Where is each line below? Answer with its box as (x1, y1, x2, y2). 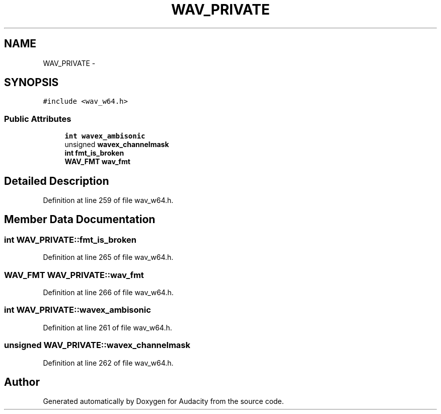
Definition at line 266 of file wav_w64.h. (43, 288, 174, 297)
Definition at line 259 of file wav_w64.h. (43, 196, 174, 205)
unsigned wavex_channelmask (64, 140, 169, 149)
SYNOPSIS (4, 76, 59, 89)
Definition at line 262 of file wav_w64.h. (43, 358, 174, 367)
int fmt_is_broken (64, 149, 124, 158)
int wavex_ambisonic (64, 132, 145, 141)
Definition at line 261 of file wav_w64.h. (43, 323, 172, 332)
